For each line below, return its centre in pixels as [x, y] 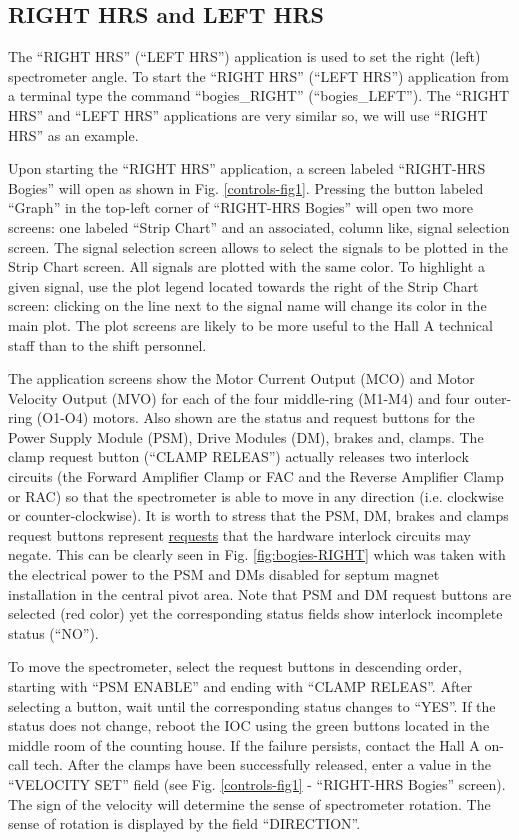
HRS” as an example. [73, 134]
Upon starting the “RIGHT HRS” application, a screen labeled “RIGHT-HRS [247, 168]
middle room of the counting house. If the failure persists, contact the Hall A [244, 744]
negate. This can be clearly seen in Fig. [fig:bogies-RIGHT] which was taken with [257, 554]
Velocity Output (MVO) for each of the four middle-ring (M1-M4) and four [239, 397]
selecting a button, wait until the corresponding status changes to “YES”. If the [252, 705]
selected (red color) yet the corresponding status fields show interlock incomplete [255, 613]
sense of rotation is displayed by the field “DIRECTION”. [184, 823]
